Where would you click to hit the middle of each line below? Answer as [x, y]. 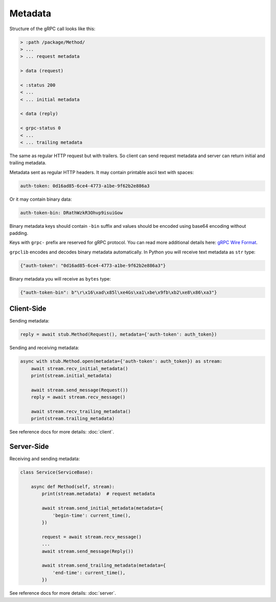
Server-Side [29, 447]
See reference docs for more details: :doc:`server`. [63, 593]
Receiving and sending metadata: [45, 459]
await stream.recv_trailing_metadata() [81, 412]
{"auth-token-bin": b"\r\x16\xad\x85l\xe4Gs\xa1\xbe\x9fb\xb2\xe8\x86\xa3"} [119, 292]
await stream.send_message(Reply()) [88, 551]
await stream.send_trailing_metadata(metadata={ [104, 565]
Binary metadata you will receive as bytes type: [60, 278]
